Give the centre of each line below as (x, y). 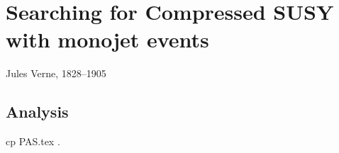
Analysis (37, 112)
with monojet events (107, 39)
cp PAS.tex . (33, 141)
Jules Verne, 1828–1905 (56, 73)
